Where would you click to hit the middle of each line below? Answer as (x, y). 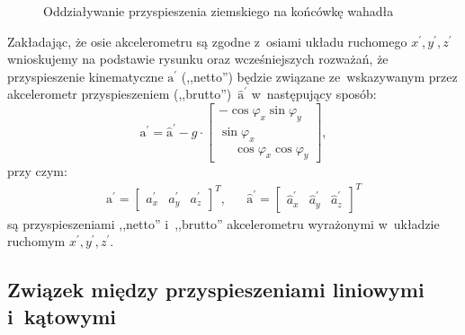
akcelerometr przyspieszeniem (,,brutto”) (120, 94)
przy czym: (37, 171)
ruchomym (36, 241)
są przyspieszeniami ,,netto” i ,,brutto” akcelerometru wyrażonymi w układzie (224, 223)
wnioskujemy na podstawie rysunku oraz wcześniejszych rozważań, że (198, 59)
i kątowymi (62, 316)
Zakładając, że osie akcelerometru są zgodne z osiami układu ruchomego (207, 41)
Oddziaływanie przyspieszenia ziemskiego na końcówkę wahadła (219, 11)
